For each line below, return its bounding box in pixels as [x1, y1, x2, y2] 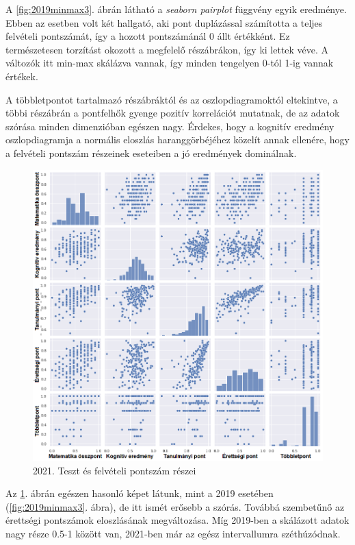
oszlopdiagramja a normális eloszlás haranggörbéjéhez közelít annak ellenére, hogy [5, 132, 350, 147]
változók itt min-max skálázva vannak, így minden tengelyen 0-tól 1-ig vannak [5, 56, 334, 70]
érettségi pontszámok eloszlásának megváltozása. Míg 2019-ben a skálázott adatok [5, 513, 350, 527]
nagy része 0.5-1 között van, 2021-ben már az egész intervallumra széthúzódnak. [5, 526, 341, 540]
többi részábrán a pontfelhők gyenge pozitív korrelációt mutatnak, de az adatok [5, 106, 340, 120]
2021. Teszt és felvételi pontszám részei [33, 463, 196, 477]
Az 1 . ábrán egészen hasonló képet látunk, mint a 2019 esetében [5, 486, 274, 500]
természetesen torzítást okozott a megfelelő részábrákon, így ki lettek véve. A [5, 42, 329, 56]
